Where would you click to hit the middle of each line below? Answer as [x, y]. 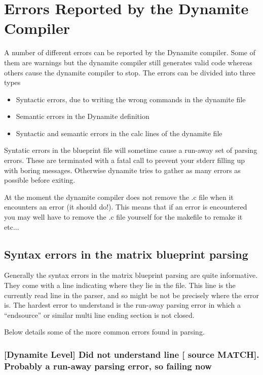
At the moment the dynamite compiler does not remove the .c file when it [119, 197]
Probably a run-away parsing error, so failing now [108, 366]
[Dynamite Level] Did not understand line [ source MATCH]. [132, 354]
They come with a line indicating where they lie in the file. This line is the [120, 285]
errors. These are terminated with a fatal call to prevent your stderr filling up [125, 160]
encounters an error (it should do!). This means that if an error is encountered [126, 207]
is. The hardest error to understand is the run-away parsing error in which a [123, 305]
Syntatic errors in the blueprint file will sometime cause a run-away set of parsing [131, 150]
